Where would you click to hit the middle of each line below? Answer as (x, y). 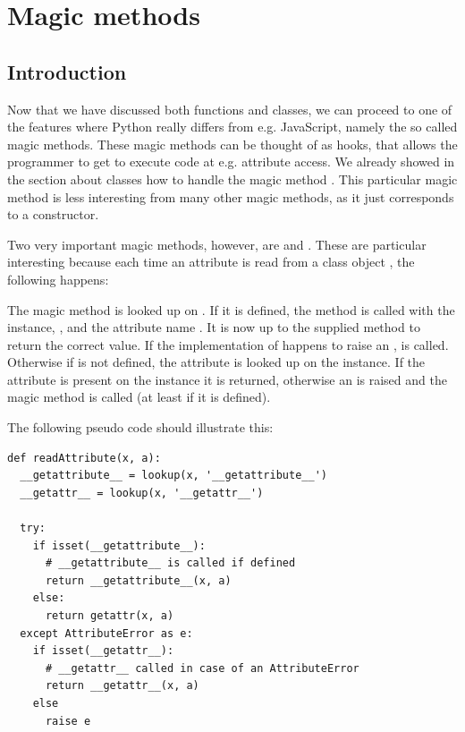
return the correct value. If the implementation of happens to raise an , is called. (228, 344)
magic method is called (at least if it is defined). (139, 397)
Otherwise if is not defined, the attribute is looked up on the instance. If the (216, 362)
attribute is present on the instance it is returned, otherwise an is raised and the (227, 379)
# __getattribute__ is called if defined (170, 563)
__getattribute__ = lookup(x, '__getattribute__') (173, 476)
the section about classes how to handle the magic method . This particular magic (232, 179)
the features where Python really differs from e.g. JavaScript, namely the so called (232, 127)
